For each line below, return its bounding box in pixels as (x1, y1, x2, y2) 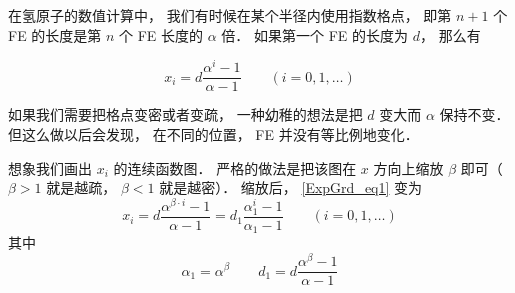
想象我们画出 (8, 157, 92, 178)
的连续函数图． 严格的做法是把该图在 (113, 157, 357, 178)
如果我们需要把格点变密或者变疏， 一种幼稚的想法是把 (8, 104, 363, 125)
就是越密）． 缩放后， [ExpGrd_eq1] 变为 (159, 177, 423, 198)
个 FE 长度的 (119, 24, 204, 45)
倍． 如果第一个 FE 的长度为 (221, 24, 409, 45)
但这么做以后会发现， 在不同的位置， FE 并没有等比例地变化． (8, 123, 419, 144)
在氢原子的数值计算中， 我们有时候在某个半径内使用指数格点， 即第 (8, 5, 452, 25)
